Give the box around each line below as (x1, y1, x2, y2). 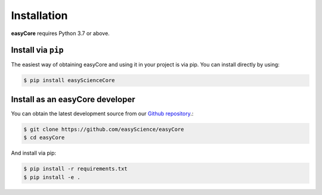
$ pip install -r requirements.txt (23, 165, 128, 172)
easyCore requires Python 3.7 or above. (11, 30, 110, 37)
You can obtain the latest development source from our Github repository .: (11, 110, 194, 117)
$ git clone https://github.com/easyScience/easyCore (23, 125, 184, 133)
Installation (11, 9, 68, 22)
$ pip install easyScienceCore (23, 77, 116, 84)
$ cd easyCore (23, 134, 65, 141)
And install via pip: (11, 149, 57, 157)
